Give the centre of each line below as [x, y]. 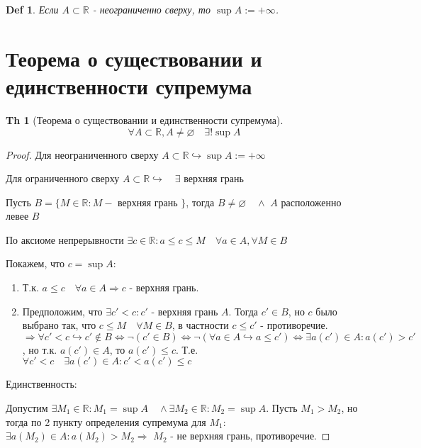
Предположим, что [62, 311]
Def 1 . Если [32, 9]
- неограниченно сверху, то [151, 9]
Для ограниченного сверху [63, 178]
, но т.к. [40, 349]
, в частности [200, 325]
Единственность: [41, 384]
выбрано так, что [59, 325]
